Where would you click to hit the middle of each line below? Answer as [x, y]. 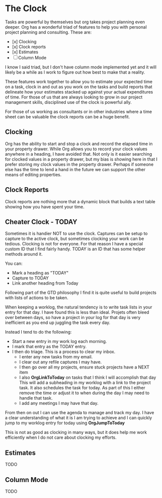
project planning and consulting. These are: [48, 32]
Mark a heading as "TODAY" [40, 273]
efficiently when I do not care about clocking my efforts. [61, 437]
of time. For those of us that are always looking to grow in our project [74, 97]
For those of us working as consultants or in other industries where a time [79, 112]
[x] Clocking [24, 41]
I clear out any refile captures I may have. [60, 362]
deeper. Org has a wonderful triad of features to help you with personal [76, 27]
